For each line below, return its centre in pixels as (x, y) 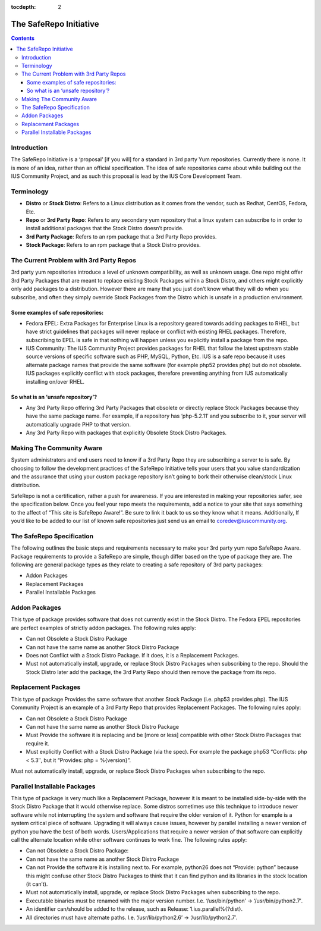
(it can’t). (37, 884)
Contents (23, 38)
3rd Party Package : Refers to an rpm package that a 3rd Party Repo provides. (121, 236)
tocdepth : (23, 7)
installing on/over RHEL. (55, 381)
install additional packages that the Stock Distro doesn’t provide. (105, 228)
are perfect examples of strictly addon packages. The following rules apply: (103, 628)
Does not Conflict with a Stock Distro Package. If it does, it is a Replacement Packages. (133, 655)
